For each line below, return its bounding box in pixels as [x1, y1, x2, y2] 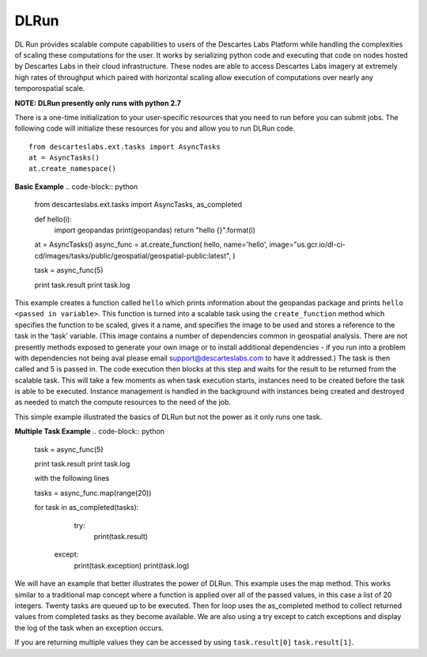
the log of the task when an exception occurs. [14, 623, 164, 632]
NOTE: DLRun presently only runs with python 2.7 [14, 98, 182, 108]
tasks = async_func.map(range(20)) [34, 488, 152, 497]
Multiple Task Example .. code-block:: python [14, 427, 165, 436]
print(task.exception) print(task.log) [74, 561, 190, 570]
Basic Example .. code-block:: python [14, 182, 138, 191]
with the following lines [34, 474, 110, 483]
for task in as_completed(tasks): [34, 503, 139, 512]
